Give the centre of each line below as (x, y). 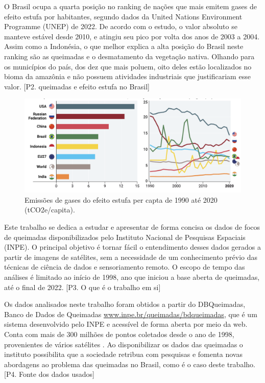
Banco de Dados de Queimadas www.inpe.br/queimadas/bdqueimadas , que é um (131, 314)
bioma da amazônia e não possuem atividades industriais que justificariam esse (127, 76)
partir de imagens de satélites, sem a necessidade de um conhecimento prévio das (131, 257)
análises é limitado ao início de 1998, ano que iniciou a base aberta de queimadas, (132, 277)
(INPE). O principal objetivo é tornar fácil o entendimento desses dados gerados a (132, 247)
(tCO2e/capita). (50, 210)
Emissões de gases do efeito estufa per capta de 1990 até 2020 (121, 199)
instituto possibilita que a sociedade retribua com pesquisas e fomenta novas (123, 354)
